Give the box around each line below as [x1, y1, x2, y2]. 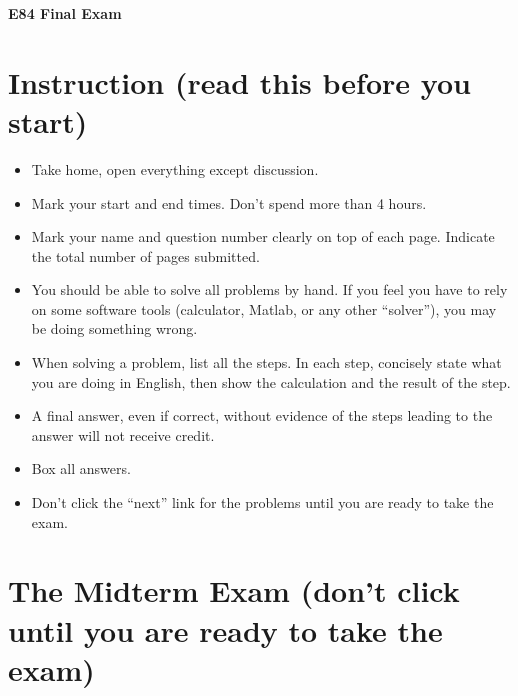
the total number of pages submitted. [31, 245, 260, 266]
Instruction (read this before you [8, 61, 471, 102]
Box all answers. [31, 458, 131, 479]
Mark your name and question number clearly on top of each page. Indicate [31, 226, 495, 247]
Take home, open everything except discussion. [31, 158, 319, 179]
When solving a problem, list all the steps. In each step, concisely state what [31, 352, 502, 373]
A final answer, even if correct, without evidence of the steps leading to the [31, 405, 493, 426]
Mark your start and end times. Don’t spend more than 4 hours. [31, 192, 427, 213]
